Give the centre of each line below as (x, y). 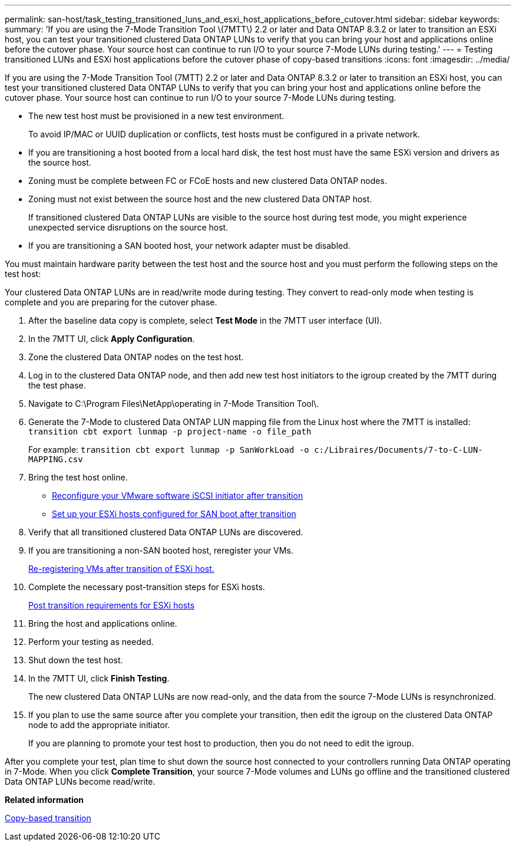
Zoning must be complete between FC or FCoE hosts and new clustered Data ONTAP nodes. (208, 181)
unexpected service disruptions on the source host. (128, 227)
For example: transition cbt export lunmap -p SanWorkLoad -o (169, 450)
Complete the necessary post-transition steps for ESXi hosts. (147, 587)
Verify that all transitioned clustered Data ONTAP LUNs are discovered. (166, 532)
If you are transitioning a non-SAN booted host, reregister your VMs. (161, 550)
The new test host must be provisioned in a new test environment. (156, 116)
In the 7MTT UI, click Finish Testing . (99, 678)
